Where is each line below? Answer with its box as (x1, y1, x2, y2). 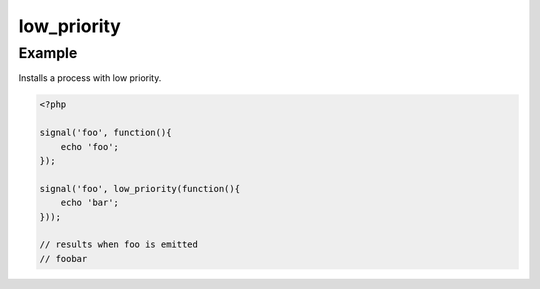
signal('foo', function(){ (39, 127, 172, 139)
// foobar (39, 253, 88, 264)
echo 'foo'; (60, 141, 120, 152)
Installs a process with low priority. (18, 72, 162, 84)
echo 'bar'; (60, 197, 120, 209)
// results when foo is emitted (39, 239, 199, 250)
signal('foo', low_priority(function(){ (39, 183, 240, 194)
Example (18, 44, 78, 62)
